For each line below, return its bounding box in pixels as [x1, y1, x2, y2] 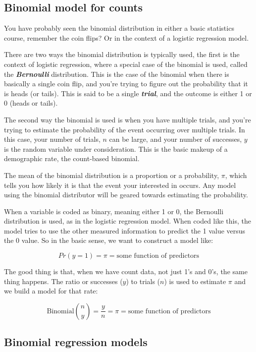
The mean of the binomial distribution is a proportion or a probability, [4, 170, 219, 180]
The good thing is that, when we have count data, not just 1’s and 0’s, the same [4, 266, 248, 277]
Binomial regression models [4, 334, 148, 350]
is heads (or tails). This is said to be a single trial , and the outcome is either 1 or [4, 88, 252, 98]
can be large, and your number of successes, [109, 134, 242, 144]
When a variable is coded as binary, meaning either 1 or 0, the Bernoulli [4, 206, 224, 216]
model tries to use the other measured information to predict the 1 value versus [4, 225, 246, 235]
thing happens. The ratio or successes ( [4, 276, 123, 286]
